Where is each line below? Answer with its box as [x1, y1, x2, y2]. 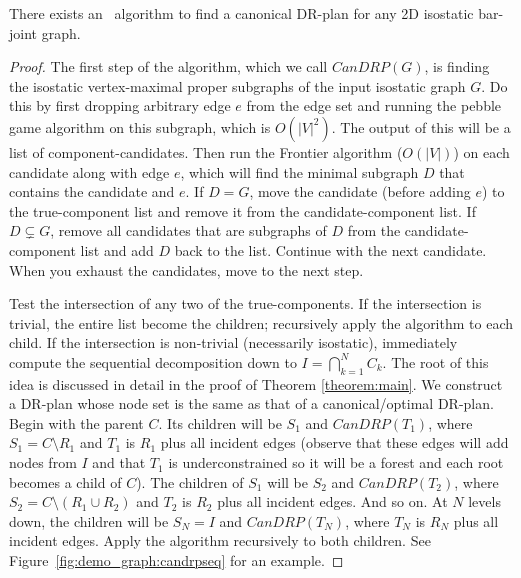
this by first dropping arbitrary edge [9, 95, 231, 116]
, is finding [424, 56, 490, 77]
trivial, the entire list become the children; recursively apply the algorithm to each [9, 312, 513, 333]
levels [468, 491, 501, 512]
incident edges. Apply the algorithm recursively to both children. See [9, 530, 431, 551]
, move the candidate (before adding [249, 181, 471, 202]
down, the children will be [9, 510, 169, 531]
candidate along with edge [9, 161, 170, 182]
